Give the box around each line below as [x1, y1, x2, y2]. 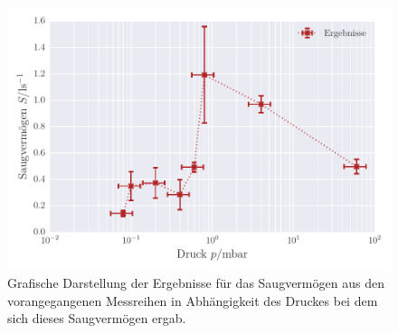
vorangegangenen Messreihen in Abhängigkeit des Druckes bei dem [7, 291, 378, 310]
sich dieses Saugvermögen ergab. [7, 309, 186, 328]
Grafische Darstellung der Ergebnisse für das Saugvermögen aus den [7, 273, 384, 292]
